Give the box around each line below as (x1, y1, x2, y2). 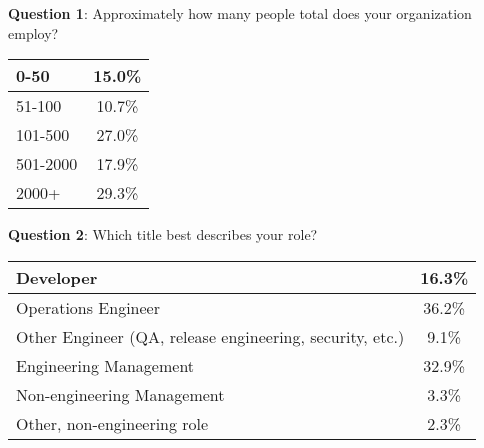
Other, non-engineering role (16, 411, 209, 435)
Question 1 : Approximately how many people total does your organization (8, 3, 472, 23)
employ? (8, 22, 59, 43)
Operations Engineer (16, 295, 160, 319)
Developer (16, 265, 98, 289)
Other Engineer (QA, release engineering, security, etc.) (16, 324, 405, 348)
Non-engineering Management (16, 382, 225, 406)
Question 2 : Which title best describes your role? (8, 224, 318, 245)
